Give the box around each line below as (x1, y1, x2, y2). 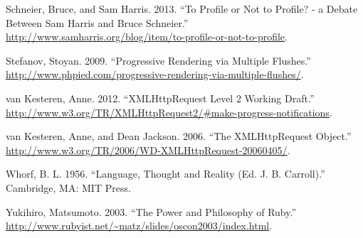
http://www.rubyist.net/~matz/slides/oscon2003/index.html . (6, 218, 273, 233)
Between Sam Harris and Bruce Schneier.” (6, 15, 189, 30)
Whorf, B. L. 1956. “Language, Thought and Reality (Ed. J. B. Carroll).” (6, 166, 325, 181)
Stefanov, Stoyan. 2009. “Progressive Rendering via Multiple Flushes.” (6, 53, 311, 67)
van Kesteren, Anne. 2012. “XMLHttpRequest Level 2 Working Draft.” (6, 90, 315, 105)
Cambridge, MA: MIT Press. (6, 180, 131, 195)
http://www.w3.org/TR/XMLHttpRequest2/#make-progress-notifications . (6, 104, 332, 119)
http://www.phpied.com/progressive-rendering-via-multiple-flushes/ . (6, 67, 304, 82)
